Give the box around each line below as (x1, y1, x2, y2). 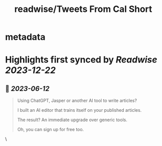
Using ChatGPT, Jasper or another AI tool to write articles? (17, 98, 137, 104)
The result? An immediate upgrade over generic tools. (17, 117, 127, 123)
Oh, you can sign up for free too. (17, 127, 84, 133)
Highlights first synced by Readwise (5, 54, 158, 66)
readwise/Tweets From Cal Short (14, 3, 153, 15)
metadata (5, 31, 46, 43)
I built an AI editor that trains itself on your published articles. (17, 107, 142, 113)
